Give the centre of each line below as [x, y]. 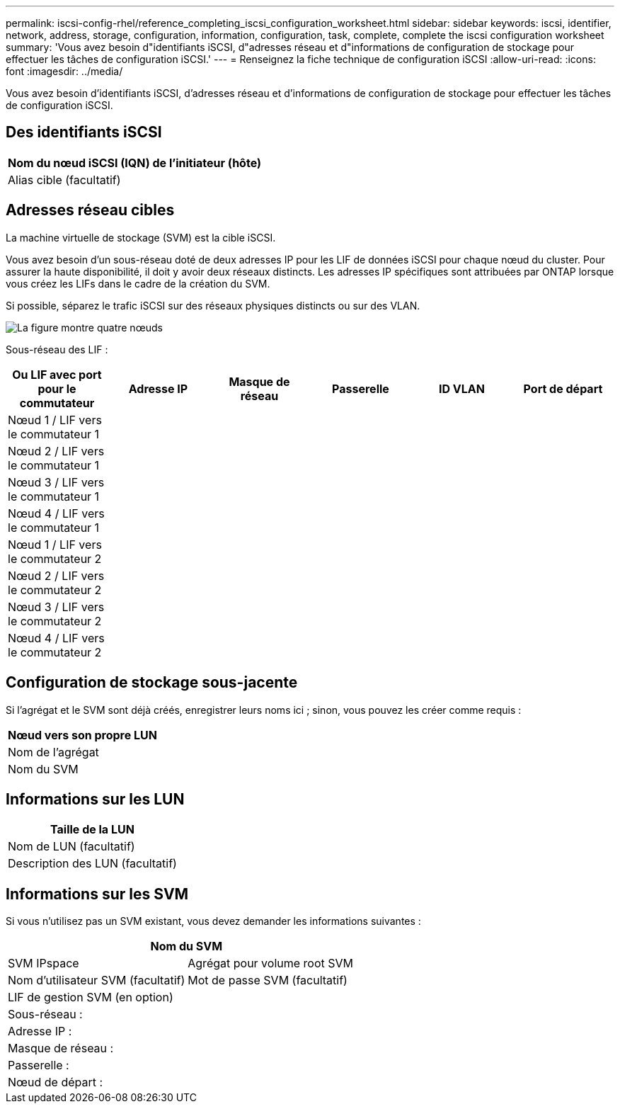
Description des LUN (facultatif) [92, 864]
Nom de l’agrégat [53, 752]
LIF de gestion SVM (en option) [91, 997]
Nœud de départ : [56, 1082]
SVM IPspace [44, 963]
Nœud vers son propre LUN [82, 735]
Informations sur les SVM [97, 894]
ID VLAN [461, 388]
